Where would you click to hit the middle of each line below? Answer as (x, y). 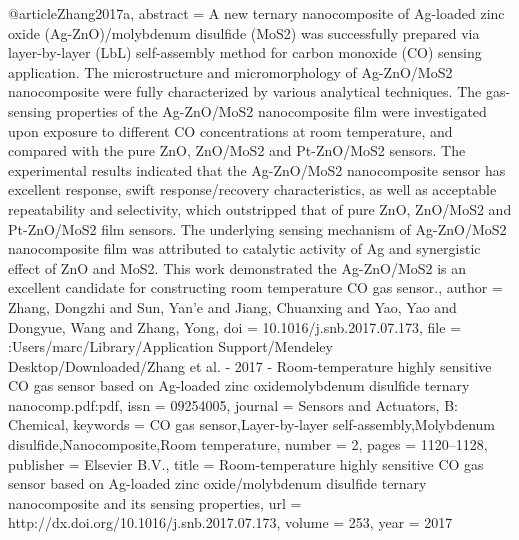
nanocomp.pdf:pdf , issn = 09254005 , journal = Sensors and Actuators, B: (233, 404)
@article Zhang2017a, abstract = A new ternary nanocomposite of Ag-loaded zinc (256, 13)
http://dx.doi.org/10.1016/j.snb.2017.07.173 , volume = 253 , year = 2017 (230, 522)
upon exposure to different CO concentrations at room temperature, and (230, 130)
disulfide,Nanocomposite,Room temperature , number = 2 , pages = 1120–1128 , (248, 444)
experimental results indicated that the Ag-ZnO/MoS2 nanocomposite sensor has (257, 169)
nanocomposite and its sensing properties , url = (155, 502)
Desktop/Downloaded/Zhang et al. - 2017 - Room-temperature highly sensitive (250, 365)
